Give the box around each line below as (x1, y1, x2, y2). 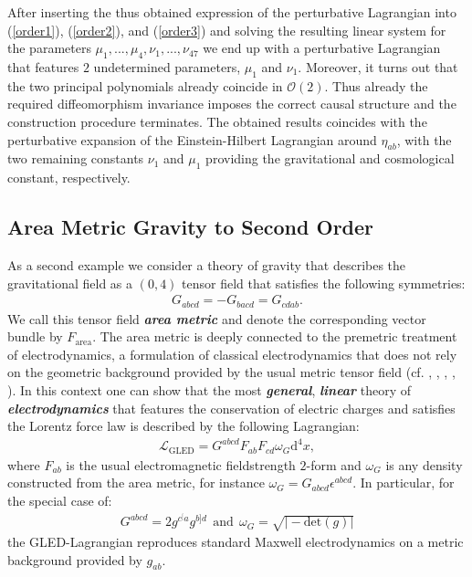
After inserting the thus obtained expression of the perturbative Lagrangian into (7, 3, 456, 21)
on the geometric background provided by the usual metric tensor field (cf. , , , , (7, 362, 456, 382)
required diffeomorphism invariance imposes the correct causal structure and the (7, 94, 456, 113)
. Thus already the (324, 76, 428, 95)
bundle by (7, 327, 63, 346)
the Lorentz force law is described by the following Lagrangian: (7, 416, 360, 435)
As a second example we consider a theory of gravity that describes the (7, 255, 406, 274)
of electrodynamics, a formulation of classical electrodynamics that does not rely (7, 344, 457, 363)
